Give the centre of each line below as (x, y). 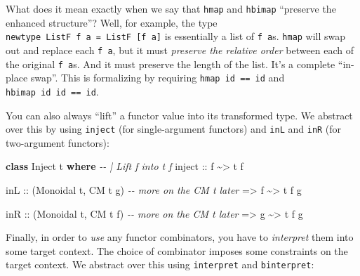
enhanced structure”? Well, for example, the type (112, 22)
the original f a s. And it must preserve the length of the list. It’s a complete (171, 64)
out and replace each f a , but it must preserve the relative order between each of (180, 50)
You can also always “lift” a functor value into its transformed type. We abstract (179, 115)
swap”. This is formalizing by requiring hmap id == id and (158, 78)
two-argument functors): (58, 142)
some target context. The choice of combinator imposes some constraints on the (177, 250)
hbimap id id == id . (52, 91)
